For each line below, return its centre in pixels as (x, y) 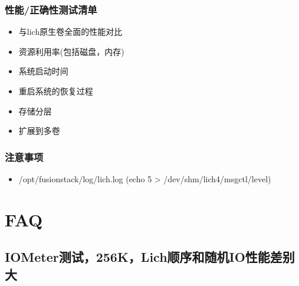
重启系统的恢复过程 (56, 91)
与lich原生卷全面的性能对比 (70, 32)
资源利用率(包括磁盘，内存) (71, 51)
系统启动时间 (43, 71)
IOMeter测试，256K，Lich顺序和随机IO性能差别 (150, 257)
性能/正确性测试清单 (51, 9)
